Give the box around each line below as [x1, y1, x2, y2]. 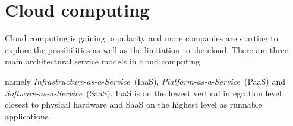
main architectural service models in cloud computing [5, 55, 200, 67]
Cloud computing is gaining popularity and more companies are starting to [5, 32, 278, 44]
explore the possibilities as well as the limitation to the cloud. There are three [5, 43, 288, 56]
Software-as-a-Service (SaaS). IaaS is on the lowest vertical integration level [5, 86, 282, 99]
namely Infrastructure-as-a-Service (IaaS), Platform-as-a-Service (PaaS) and [5, 75, 286, 87]
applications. [5, 109, 51, 122]
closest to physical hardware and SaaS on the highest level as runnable [5, 98, 262, 111]
